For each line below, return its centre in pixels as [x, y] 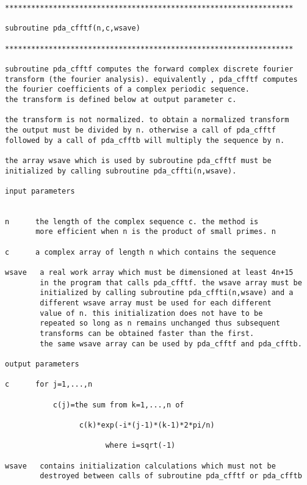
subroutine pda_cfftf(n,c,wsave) [73, 28]
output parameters [42, 364]
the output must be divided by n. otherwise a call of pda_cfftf [140, 130]
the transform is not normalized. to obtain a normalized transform [147, 120]
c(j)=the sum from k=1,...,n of [118, 405]
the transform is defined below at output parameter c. [121, 99]
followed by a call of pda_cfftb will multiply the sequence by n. [145, 140]
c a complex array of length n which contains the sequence [140, 252]
